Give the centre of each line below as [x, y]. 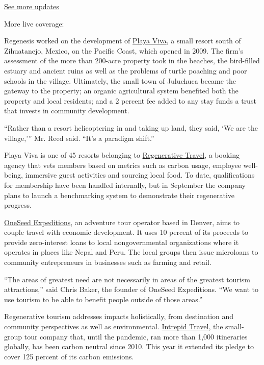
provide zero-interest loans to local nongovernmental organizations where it [122, 242]
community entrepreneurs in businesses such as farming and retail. [108, 262]
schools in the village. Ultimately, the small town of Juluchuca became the [120, 80]
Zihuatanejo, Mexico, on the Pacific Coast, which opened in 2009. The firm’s [124, 50]
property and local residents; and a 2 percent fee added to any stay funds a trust [130, 100]
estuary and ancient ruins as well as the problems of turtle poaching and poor [126, 70]
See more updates [32, 6]
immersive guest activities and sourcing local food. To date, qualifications [140, 175]
